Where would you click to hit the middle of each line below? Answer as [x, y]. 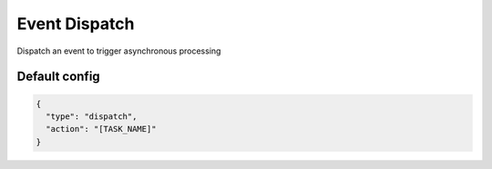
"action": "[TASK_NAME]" [101, 129]
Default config [58, 77]
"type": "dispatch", [92, 116]
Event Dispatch [76, 24]
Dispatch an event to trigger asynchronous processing [119, 51]
